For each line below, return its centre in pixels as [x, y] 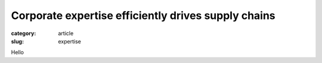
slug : [17, 41]
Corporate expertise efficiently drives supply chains [143, 15]
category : [24, 33]
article [66, 33]
